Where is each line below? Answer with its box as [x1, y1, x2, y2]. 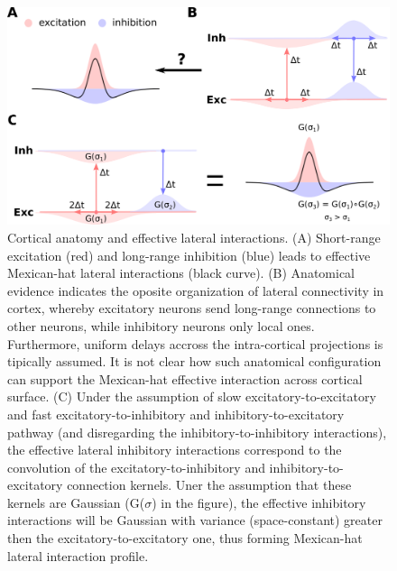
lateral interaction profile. [7, 546, 149, 565]
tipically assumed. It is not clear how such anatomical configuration [7, 352, 382, 371]
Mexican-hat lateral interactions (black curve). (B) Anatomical [7, 263, 355, 282]
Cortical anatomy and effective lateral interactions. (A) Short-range [7, 227, 381, 246]
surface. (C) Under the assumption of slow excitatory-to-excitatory [7, 387, 376, 406]
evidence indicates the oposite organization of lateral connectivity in [7, 281, 384, 299]
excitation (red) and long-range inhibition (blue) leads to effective [7, 245, 371, 264]
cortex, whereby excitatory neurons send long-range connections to [7, 299, 376, 318]
